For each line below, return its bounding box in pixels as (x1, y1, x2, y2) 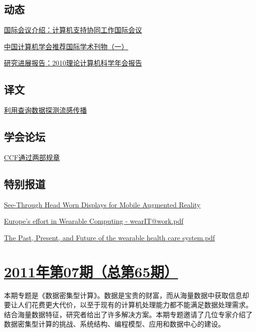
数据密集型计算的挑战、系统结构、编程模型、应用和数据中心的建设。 (4, 319, 225, 329)
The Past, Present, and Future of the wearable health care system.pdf (4, 232, 215, 242)
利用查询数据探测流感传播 (4, 105, 87, 115)
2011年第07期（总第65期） (4, 261, 178, 281)
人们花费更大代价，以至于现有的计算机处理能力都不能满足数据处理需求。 (17, 299, 253, 310)
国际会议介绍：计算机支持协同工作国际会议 (4, 25, 142, 35)
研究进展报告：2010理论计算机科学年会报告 (4, 58, 142, 68)
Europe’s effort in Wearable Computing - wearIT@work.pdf (4, 216, 183, 226)
